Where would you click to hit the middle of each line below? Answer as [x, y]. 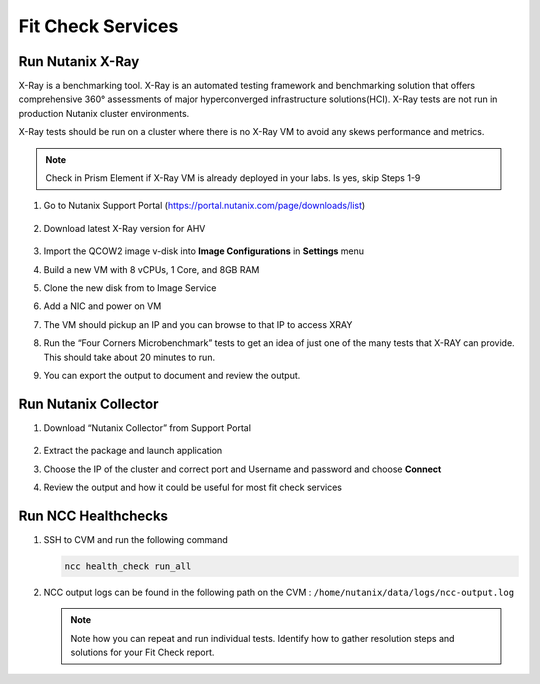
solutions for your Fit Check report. [142, 652]
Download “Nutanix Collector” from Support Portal [147, 427]
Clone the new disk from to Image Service [130, 287]
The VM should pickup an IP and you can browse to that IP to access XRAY [198, 324]
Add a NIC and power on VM [102, 306]
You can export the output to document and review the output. [172, 375]
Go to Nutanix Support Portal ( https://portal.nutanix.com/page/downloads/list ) [204, 206]
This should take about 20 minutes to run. [129, 357]
